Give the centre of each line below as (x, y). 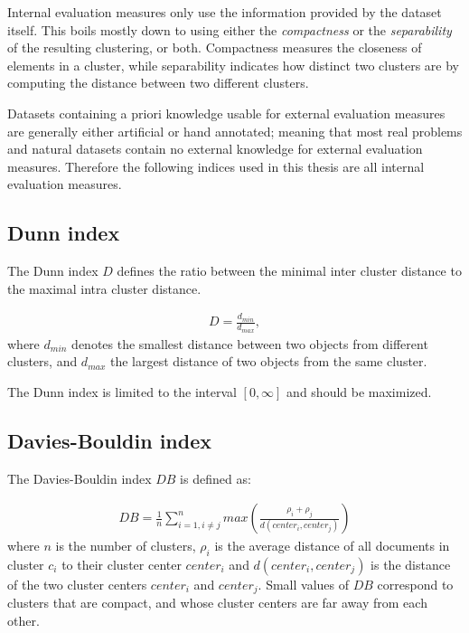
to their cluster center (122, 564)
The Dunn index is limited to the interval (122, 391)
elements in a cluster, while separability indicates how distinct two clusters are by (233, 65)
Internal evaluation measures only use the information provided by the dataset (225, 12)
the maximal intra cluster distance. (104, 288)
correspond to (415, 584)
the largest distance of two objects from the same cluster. (268, 361)
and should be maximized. (359, 391)
